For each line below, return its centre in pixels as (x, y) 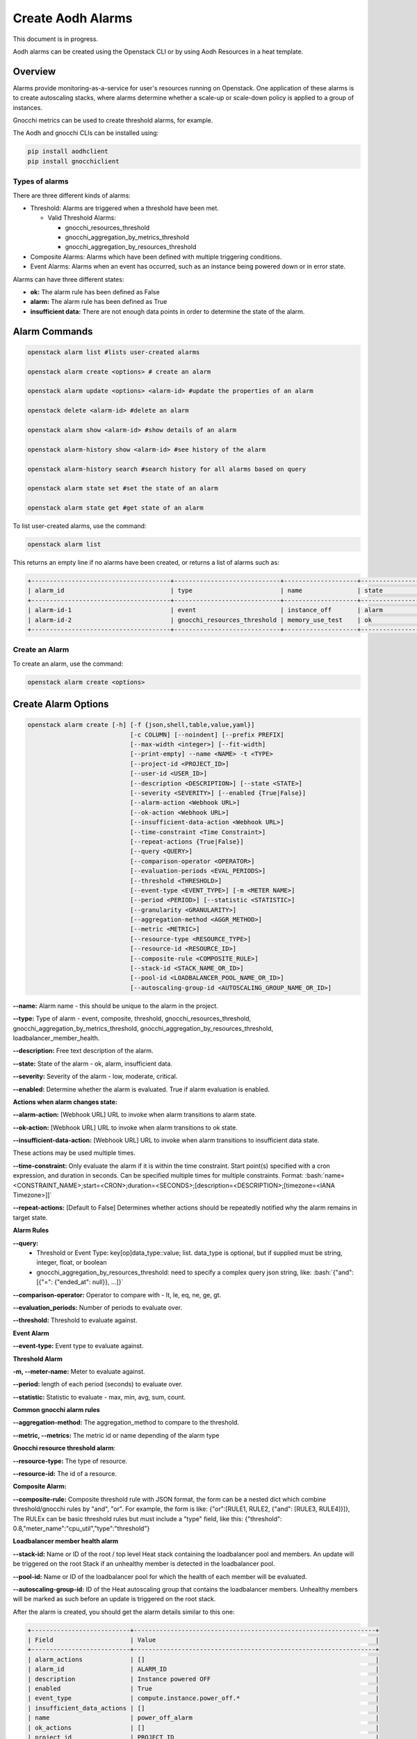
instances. (28, 107)
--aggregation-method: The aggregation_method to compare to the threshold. (126, 1423)
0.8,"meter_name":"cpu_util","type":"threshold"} (81, 1528)
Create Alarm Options (61, 704)
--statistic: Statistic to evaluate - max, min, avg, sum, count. (99, 1397)
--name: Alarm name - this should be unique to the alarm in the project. (115, 1006)
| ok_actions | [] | (203, 1728)
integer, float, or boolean (72, 1263)
